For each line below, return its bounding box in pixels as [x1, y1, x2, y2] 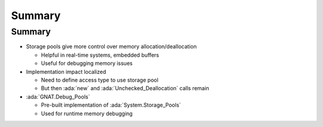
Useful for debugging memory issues [41, 60, 133, 67]
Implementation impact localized [26, 68, 106, 75]
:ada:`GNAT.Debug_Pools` [26, 93, 90, 100]
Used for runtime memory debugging [41, 110, 133, 117]
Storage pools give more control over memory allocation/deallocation [26, 43, 197, 50]
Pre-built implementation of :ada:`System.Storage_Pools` [41, 101, 181, 109]
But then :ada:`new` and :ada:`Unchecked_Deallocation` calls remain [41, 85, 209, 92]
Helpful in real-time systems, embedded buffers [41, 51, 160, 58]
